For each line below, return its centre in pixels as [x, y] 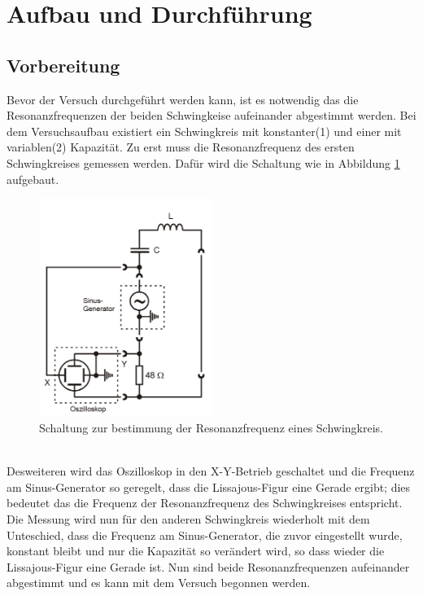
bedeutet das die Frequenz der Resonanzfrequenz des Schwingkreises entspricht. [205, 503]
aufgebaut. [33, 179]
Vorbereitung [63, 65]
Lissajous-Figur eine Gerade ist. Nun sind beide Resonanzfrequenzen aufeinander [208, 566]
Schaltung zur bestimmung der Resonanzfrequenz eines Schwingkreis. [211, 428]
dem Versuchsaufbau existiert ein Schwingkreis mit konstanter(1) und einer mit [204, 131]
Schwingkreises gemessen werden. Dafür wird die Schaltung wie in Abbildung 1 [203, 162]
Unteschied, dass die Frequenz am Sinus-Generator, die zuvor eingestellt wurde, [205, 535]
